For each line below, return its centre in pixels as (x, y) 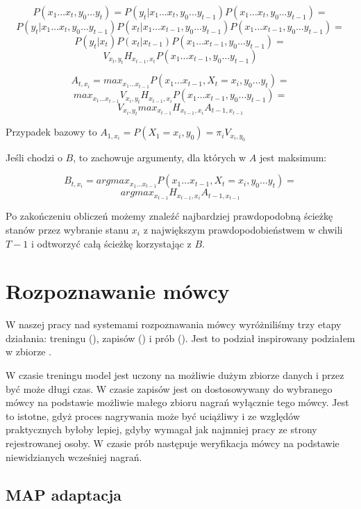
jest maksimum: (293, 157)
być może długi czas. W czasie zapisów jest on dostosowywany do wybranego (169, 388)
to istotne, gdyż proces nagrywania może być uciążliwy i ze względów (153, 415)
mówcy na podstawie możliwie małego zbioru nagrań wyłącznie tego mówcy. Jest (177, 402)
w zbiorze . (29, 352)
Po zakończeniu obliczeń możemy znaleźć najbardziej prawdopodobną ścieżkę (169, 216)
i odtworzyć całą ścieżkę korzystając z (111, 243)
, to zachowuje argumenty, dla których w (160, 157)
